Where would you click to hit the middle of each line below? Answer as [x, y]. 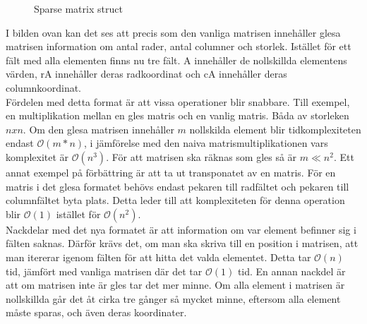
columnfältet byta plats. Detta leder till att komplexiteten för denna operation [175, 200]
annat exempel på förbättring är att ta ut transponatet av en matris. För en [171, 172]
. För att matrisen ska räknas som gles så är [201, 156]
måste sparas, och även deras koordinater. [96, 312]
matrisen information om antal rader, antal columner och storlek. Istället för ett [179, 46]
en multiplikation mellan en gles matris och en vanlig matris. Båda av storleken [178, 115]
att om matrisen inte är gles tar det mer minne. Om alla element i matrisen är [175, 285]
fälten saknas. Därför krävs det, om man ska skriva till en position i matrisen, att [182, 243]
